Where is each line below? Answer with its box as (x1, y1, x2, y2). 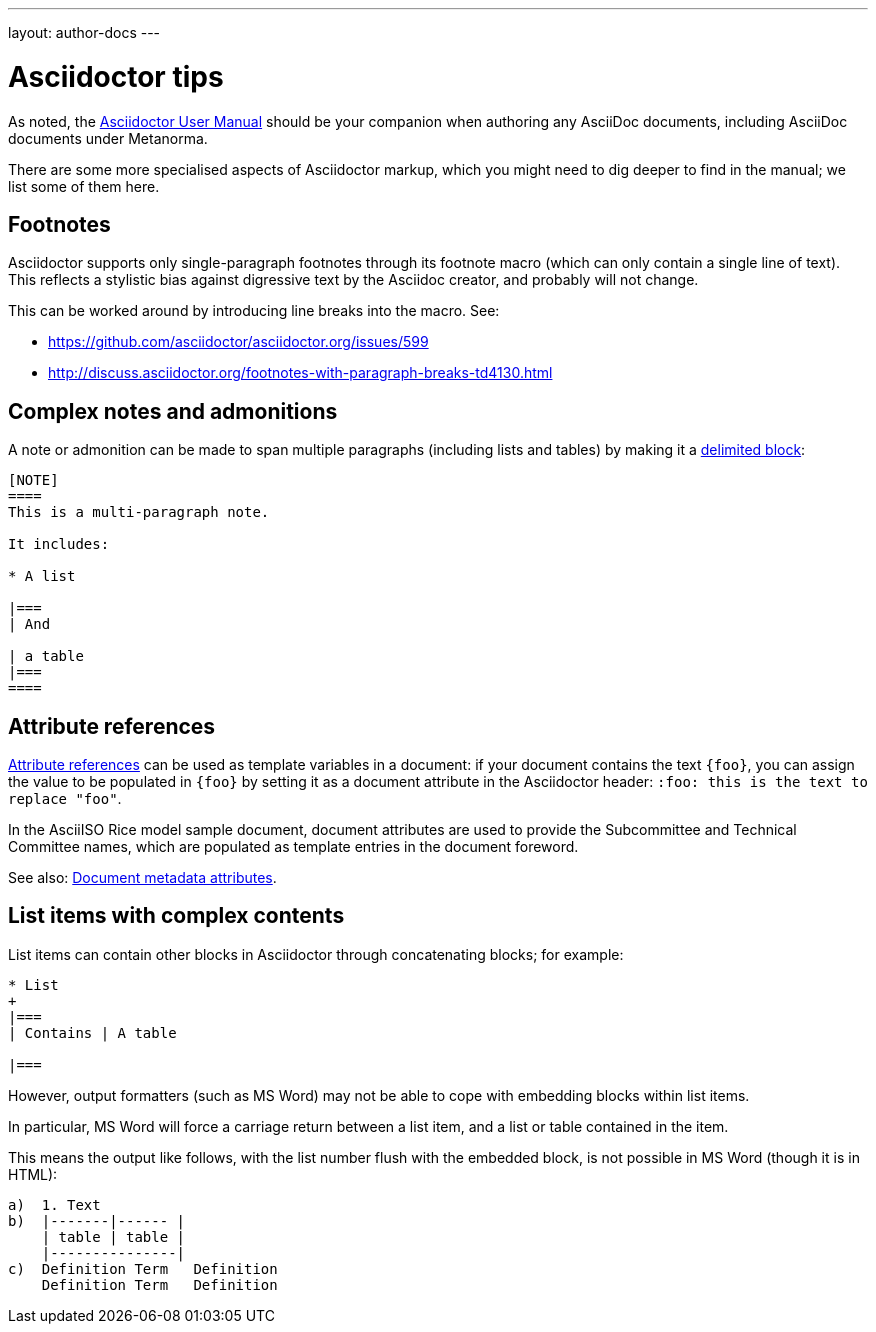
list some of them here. (8, 177, 160, 195)
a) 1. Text (8, 1196, 101, 1213)
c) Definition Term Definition (8, 1260, 278, 1277)
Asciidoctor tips (8, 59, 224, 94)
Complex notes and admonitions (8, 398, 338, 424)
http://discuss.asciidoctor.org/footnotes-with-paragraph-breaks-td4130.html (48, 364, 553, 382)
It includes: (8, 536, 110, 553)
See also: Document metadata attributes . (8, 869, 277, 887)
